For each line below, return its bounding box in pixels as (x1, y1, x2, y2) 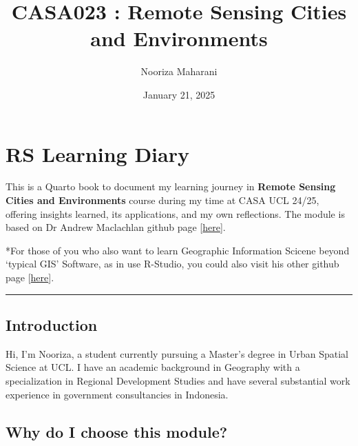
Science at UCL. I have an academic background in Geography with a (6, 360, 300, 374)
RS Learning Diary (6, 139, 189, 168)
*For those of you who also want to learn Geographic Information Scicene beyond (6, 243, 350, 257)
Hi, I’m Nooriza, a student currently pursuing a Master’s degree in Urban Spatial (6, 346, 349, 361)
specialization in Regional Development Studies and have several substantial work (6, 373, 350, 387)
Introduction (6, 314, 98, 335)
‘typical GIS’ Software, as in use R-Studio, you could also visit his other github (6, 256, 339, 271)
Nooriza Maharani (140, 64, 218, 79)
